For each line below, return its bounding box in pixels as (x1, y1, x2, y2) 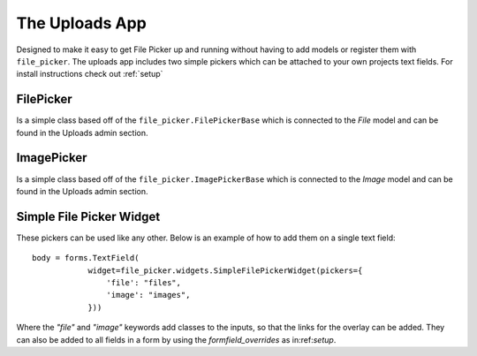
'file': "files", (106, 278, 181, 287)
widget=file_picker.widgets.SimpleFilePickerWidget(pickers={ (87, 265, 363, 276)
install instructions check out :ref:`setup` (16, 69, 163, 80)
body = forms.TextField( (32, 253, 140, 263)
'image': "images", (106, 290, 191, 300)
